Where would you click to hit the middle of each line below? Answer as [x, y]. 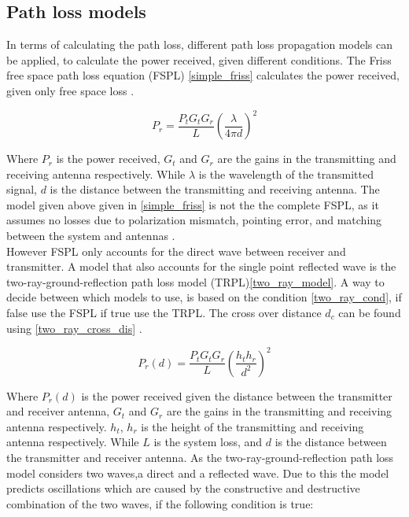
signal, [22, 189]
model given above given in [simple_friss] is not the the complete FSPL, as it [193, 204]
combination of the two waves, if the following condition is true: [160, 503]
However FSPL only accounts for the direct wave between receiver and [176, 251]
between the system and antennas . [91, 236]
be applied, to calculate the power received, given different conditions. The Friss [199, 59]
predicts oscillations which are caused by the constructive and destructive [183, 488]
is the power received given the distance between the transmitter [237, 395]
